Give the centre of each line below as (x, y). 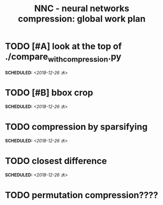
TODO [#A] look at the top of (63, 46)
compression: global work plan (82, 19)
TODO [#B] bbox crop (49, 92)
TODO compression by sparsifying (76, 127)
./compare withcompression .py (63, 58)
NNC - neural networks (82, 9)
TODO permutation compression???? (81, 195)
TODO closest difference (56, 161)
